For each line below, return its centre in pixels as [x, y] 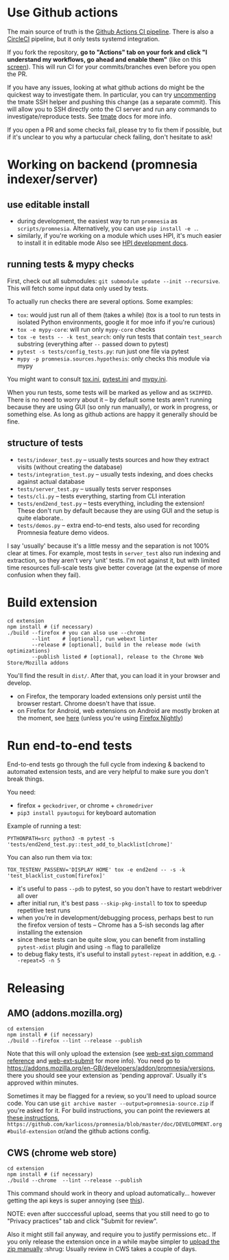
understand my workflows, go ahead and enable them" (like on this [104, 59]
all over [27, 896]
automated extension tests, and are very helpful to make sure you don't [108, 772]
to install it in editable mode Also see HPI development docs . [103, 243]
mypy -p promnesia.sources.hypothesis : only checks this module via [113, 359]
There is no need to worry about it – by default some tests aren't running [110, 400]
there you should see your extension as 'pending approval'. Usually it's [107, 1076]
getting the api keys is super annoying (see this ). [76, 1200]
